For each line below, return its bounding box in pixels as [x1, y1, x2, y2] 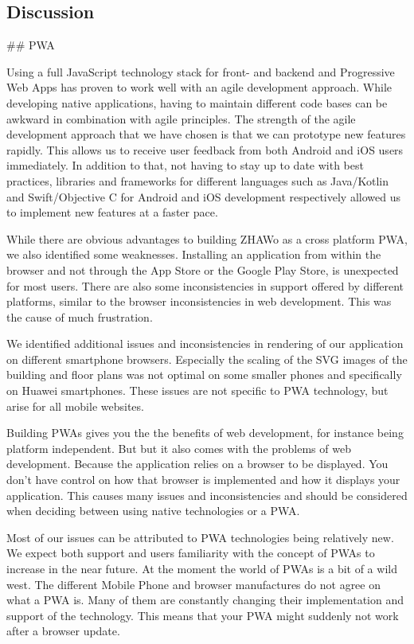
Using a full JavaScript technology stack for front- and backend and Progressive [6, 63, 395, 80]
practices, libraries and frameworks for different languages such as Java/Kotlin [6, 172, 389, 189]
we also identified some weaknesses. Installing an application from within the [6, 246, 381, 263]
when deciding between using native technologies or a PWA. [6, 502, 300, 519]
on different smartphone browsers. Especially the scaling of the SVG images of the [6, 350, 408, 367]
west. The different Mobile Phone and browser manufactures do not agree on [6, 576, 381, 592]
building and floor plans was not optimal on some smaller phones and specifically [6, 366, 402, 383]
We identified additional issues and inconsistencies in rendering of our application [6, 335, 404, 352]
